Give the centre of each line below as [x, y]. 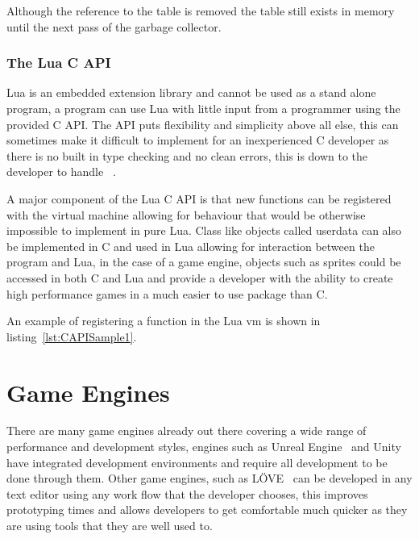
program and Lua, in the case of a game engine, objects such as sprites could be [204, 262]
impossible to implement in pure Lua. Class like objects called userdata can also [204, 230]
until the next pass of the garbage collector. [114, 26]
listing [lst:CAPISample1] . [72, 336]
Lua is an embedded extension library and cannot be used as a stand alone [191, 92]
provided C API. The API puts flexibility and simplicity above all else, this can [203, 124]
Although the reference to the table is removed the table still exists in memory [201, 10]
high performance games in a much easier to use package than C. [167, 293]
